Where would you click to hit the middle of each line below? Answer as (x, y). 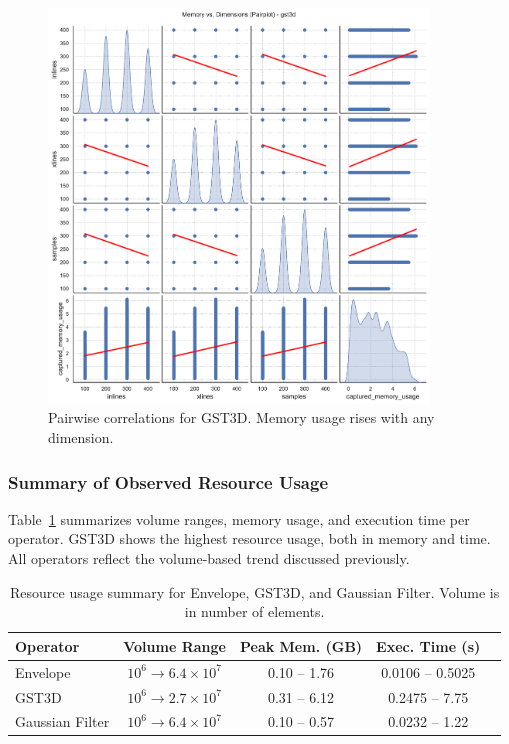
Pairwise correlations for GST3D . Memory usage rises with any (241, 417)
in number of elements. (254, 611)
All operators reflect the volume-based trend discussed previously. (209, 558)
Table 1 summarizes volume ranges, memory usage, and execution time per (239, 518)
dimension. (81, 437)
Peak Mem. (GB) (301, 645)
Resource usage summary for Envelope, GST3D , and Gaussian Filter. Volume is (254, 591)
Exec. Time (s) (428, 645)
